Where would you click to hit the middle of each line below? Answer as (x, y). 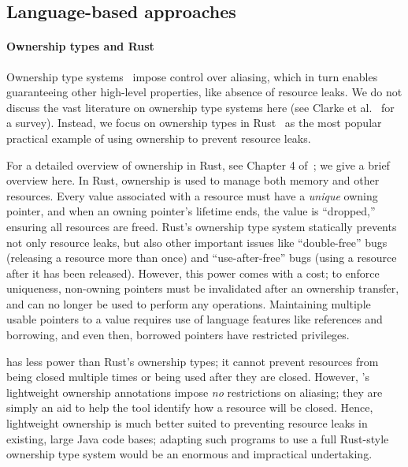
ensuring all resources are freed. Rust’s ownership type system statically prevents (202, 226)
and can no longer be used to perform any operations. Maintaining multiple (189, 303)
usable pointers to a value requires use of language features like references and (195, 319)
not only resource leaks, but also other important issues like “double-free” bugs (197, 242)
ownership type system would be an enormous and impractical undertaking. (189, 454)
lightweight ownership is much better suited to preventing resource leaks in (187, 423)
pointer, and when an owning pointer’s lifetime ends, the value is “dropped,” (191, 211)
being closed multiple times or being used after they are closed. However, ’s (188, 377)
